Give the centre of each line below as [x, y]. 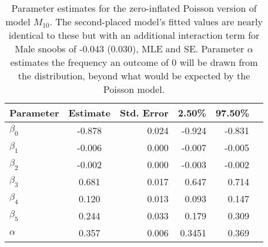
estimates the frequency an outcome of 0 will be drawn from [134, 62]
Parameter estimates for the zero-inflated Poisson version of [134, 8]
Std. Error [144, 113]
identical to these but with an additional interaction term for [134, 35]
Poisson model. [134, 89]
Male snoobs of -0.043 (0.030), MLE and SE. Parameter [130, 49]
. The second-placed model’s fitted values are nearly [156, 21]
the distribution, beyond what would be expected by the [134, 76]
